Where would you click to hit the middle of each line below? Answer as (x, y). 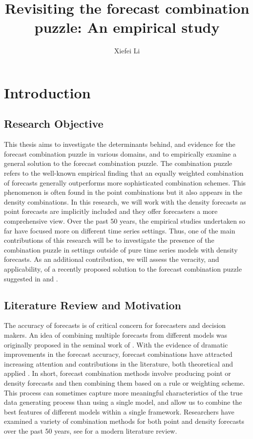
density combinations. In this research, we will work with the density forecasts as (125, 201)
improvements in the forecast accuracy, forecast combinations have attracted (118, 354)
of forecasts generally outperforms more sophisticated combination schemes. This (125, 182)
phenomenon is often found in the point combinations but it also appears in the (123, 192)
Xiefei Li (127, 51)
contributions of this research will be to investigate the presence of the (109, 240)
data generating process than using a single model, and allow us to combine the (123, 402)
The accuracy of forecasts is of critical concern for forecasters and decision (115, 325)
